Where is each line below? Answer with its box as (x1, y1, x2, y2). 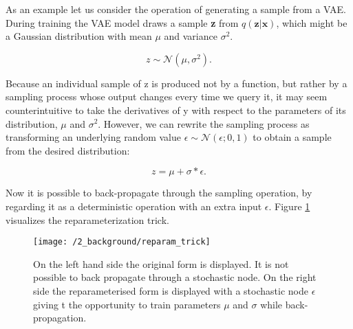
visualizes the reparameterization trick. (6, 212, 169, 227)
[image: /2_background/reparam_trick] (33, 237, 211, 247)
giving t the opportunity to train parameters (33, 297, 221, 311)
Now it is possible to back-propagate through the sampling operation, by (6, 185, 312, 200)
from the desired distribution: (6, 143, 130, 157)
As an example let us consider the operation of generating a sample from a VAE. (6, 2, 346, 16)
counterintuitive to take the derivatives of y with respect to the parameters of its (6, 102, 346, 117)
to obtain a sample (253, 130, 332, 144)
